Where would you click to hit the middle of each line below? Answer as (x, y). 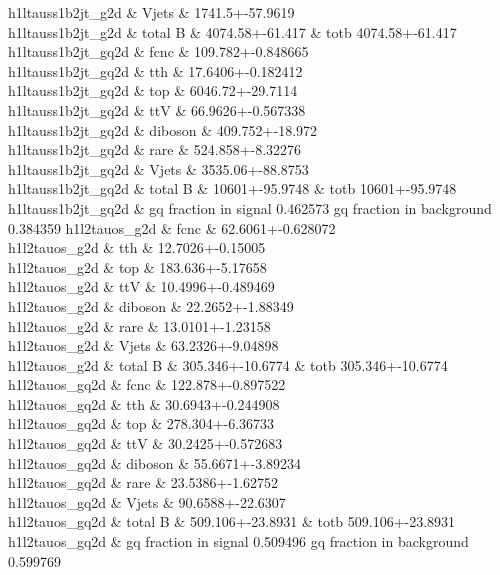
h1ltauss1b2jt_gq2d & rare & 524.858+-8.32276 (155, 149)
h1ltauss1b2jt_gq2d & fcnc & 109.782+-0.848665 (158, 51)
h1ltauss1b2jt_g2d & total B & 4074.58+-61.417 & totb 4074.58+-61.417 (232, 31)
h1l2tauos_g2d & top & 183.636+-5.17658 (137, 266)
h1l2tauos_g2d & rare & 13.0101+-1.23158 (139, 325)
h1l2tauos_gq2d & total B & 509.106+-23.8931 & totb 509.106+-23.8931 (232, 521)
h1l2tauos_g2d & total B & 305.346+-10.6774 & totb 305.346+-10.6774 (228, 364)
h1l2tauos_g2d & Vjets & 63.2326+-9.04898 (143, 345)
